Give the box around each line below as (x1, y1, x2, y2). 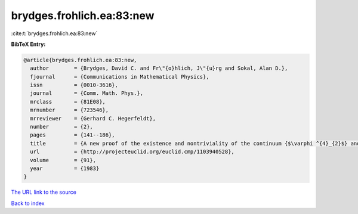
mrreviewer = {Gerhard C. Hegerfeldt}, (30, 115, 156, 122)
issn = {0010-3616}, (30, 82, 119, 89)
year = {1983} (30, 165, 100, 172)
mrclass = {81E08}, (30, 98, 106, 105)
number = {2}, (30, 123, 94, 131)
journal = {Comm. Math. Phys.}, (30, 90, 143, 97)
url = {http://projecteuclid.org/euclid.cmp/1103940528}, (30, 148, 235, 155)
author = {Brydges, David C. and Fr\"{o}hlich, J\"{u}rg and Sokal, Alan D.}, (30, 65, 288, 72)
